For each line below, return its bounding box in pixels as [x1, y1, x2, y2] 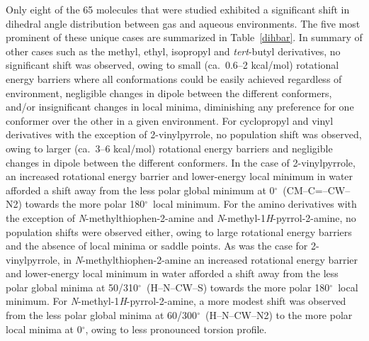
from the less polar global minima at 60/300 [6, 308, 198, 323]
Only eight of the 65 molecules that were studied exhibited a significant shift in [6, 2, 350, 16]
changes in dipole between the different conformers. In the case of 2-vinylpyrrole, [6, 155, 356, 169]
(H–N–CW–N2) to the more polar [205, 308, 353, 323]
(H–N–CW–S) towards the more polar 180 [146, 279, 330, 294]
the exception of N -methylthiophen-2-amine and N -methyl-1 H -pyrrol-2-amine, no [6, 210, 356, 225]
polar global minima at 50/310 [6, 279, 139, 294]
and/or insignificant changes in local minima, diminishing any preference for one [6, 99, 354, 114]
